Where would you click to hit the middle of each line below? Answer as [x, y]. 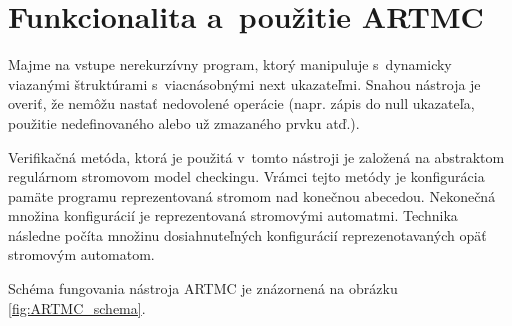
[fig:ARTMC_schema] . [77, 307]
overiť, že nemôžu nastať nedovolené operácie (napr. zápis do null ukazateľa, [241, 103]
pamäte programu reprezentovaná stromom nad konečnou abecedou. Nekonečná [252, 195]
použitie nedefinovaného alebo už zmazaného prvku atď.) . [184, 122]
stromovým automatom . [81, 254]
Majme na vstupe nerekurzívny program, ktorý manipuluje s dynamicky [230, 64]
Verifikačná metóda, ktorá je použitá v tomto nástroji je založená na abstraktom [256, 156]
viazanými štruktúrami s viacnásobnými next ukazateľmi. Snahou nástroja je [244, 83]
